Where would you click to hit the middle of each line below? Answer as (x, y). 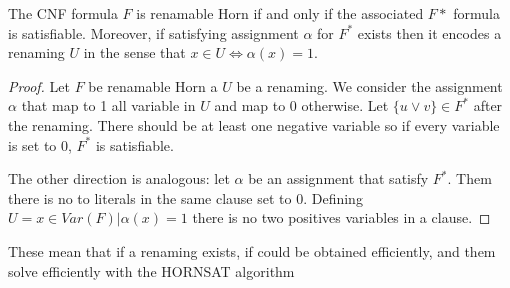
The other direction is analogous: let (119, 178)
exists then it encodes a (429, 32)
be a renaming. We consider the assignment (369, 85)
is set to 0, (40, 144)
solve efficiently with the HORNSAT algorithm (151, 270)
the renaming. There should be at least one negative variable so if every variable (254, 124)
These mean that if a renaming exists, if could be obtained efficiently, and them (252, 250)
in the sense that (134, 52)
